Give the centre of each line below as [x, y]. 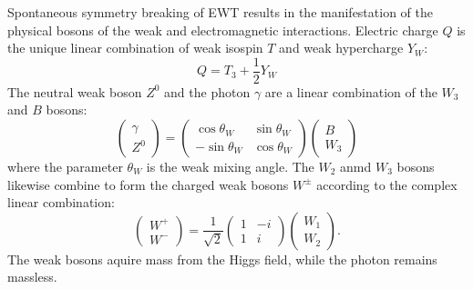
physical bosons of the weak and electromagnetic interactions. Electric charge [223, 30]
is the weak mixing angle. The [230, 167]
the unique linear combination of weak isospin [135, 48]
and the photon [207, 91]
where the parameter [65, 167]
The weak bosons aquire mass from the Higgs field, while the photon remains [222, 259]
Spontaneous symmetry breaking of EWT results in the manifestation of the [220, 12]
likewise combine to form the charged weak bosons [148, 184]
